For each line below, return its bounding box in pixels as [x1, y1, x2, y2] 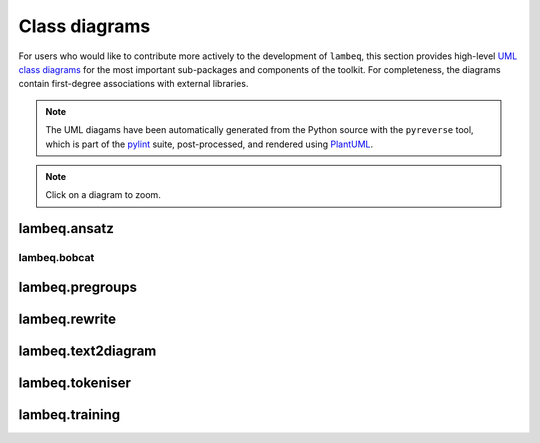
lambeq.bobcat [18, 251, 95, 265]
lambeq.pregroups [18, 278, 138, 295]
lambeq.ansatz [18, 220, 114, 237]
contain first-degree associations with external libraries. [18, 78, 249, 90]
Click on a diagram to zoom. [45, 189, 162, 201]
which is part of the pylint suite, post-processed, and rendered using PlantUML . [45, 138, 374, 150]
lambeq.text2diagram [18, 342, 157, 359]
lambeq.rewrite [18, 310, 117, 327]
